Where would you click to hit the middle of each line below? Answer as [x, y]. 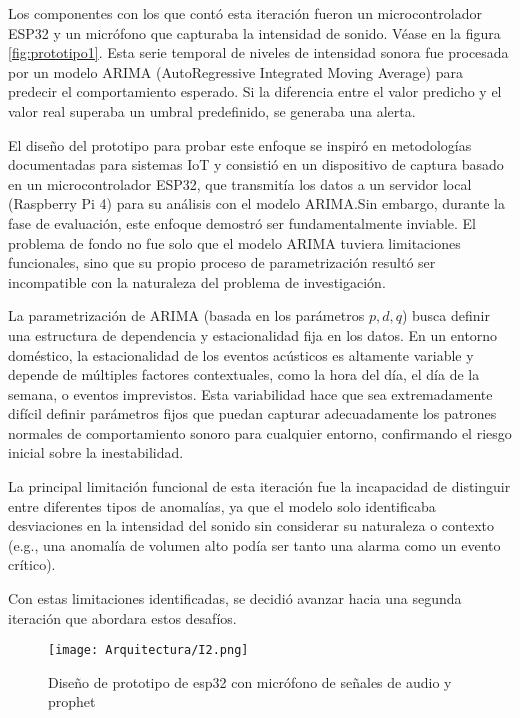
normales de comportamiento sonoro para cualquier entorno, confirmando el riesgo [260, 432]
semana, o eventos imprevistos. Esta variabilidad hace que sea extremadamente [250, 393]
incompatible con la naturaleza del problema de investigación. [197, 281]
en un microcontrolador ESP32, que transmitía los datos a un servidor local [240, 183]
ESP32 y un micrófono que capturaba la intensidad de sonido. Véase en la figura [254, 32]
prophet [72, 701]
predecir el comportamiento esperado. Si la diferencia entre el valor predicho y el [255, 91]
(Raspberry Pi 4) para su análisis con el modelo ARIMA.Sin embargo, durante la [256, 203]
